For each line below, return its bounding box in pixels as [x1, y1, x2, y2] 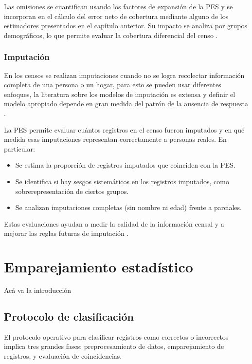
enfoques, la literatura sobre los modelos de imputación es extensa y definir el [4, 89, 235, 99]
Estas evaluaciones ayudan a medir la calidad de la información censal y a [4, 218, 224, 229]
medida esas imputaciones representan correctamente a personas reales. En [4, 134, 227, 144]
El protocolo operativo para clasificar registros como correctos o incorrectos [4, 331, 229, 342]
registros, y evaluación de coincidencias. [4, 351, 122, 361]
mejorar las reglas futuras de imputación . [4, 228, 129, 238]
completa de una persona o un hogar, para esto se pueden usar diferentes [4, 79, 221, 90]
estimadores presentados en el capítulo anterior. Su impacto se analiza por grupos [4, 20, 248, 31]
